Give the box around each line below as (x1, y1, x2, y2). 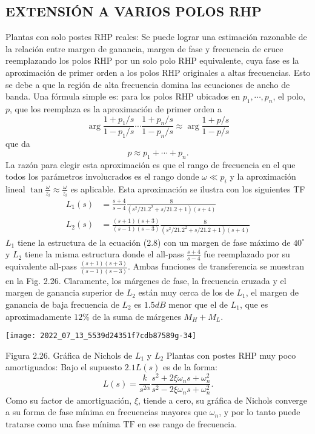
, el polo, (273, 90, 305, 103)
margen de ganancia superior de (5, 286, 124, 299)
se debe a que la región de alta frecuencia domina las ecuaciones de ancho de (5, 78, 290, 90)
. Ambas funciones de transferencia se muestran (128, 260, 305, 273)
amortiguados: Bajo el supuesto (5, 361, 122, 373)
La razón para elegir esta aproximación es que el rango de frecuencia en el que (5, 158, 296, 171)
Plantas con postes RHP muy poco (166, 348, 296, 361)
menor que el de (168, 297, 228, 310)
